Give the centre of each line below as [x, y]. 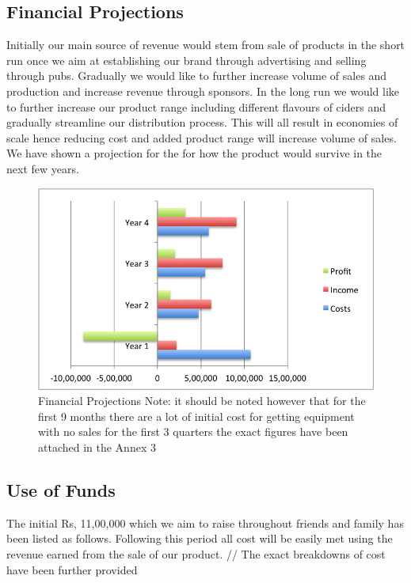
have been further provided [72, 569]
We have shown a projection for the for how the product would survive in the [194, 153]
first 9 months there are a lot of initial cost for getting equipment [196, 416]
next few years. [43, 168]
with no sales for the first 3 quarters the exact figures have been [193, 432]
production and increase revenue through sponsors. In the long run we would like [203, 91]
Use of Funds [61, 489]
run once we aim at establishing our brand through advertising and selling [186, 60]
